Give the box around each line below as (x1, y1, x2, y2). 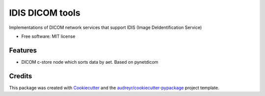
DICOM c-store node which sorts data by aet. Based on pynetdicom (21, 59, 159, 65)
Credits (9, 72, 32, 80)
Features (9, 46, 37, 54)
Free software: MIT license (21, 33, 76, 39)
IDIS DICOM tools (9, 7, 80, 18)
